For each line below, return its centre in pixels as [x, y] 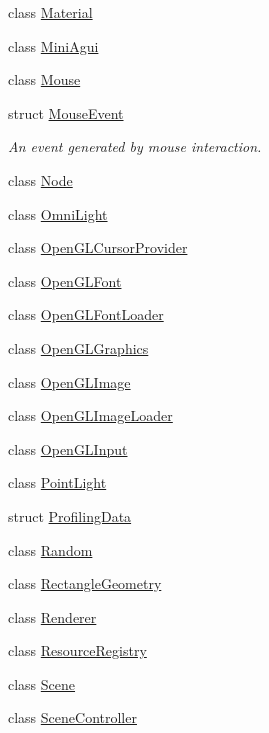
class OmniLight [58, 213]
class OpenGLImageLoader [90, 415]
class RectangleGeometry [85, 583]
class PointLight [57, 482]
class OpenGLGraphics [78, 347]
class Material [50, 12]
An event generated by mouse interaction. [135, 146]
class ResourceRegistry [77, 650]
